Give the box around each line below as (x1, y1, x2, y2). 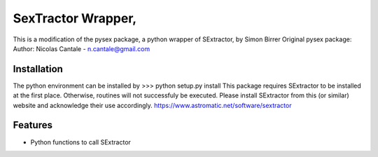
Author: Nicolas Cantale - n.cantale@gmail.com (13, 44, 150, 53)
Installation (13, 63, 63, 75)
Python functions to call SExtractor (30, 137, 131, 146)
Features (13, 119, 52, 131)
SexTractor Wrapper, (13, 11, 137, 26)
